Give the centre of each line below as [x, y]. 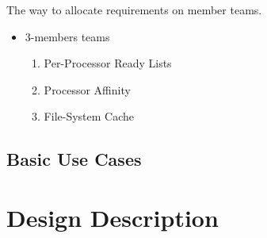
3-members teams [67, 36]
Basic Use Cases [74, 159]
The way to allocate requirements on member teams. [134, 10]
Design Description [113, 217]
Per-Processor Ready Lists [108, 63]
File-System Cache [89, 116]
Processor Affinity [87, 89]
